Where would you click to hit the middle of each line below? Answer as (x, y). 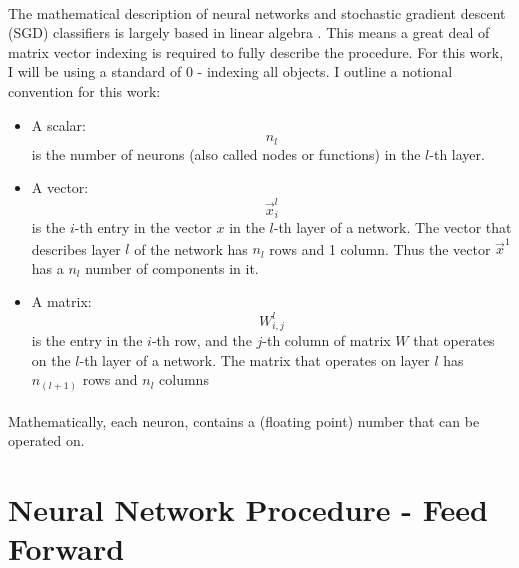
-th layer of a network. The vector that (392, 226)
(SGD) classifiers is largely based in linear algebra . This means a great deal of (249, 32)
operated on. (46, 440)
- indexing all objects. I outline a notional (325, 71)
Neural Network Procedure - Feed (248, 508)
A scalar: (58, 124)
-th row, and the (201, 340)
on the (51, 359)
